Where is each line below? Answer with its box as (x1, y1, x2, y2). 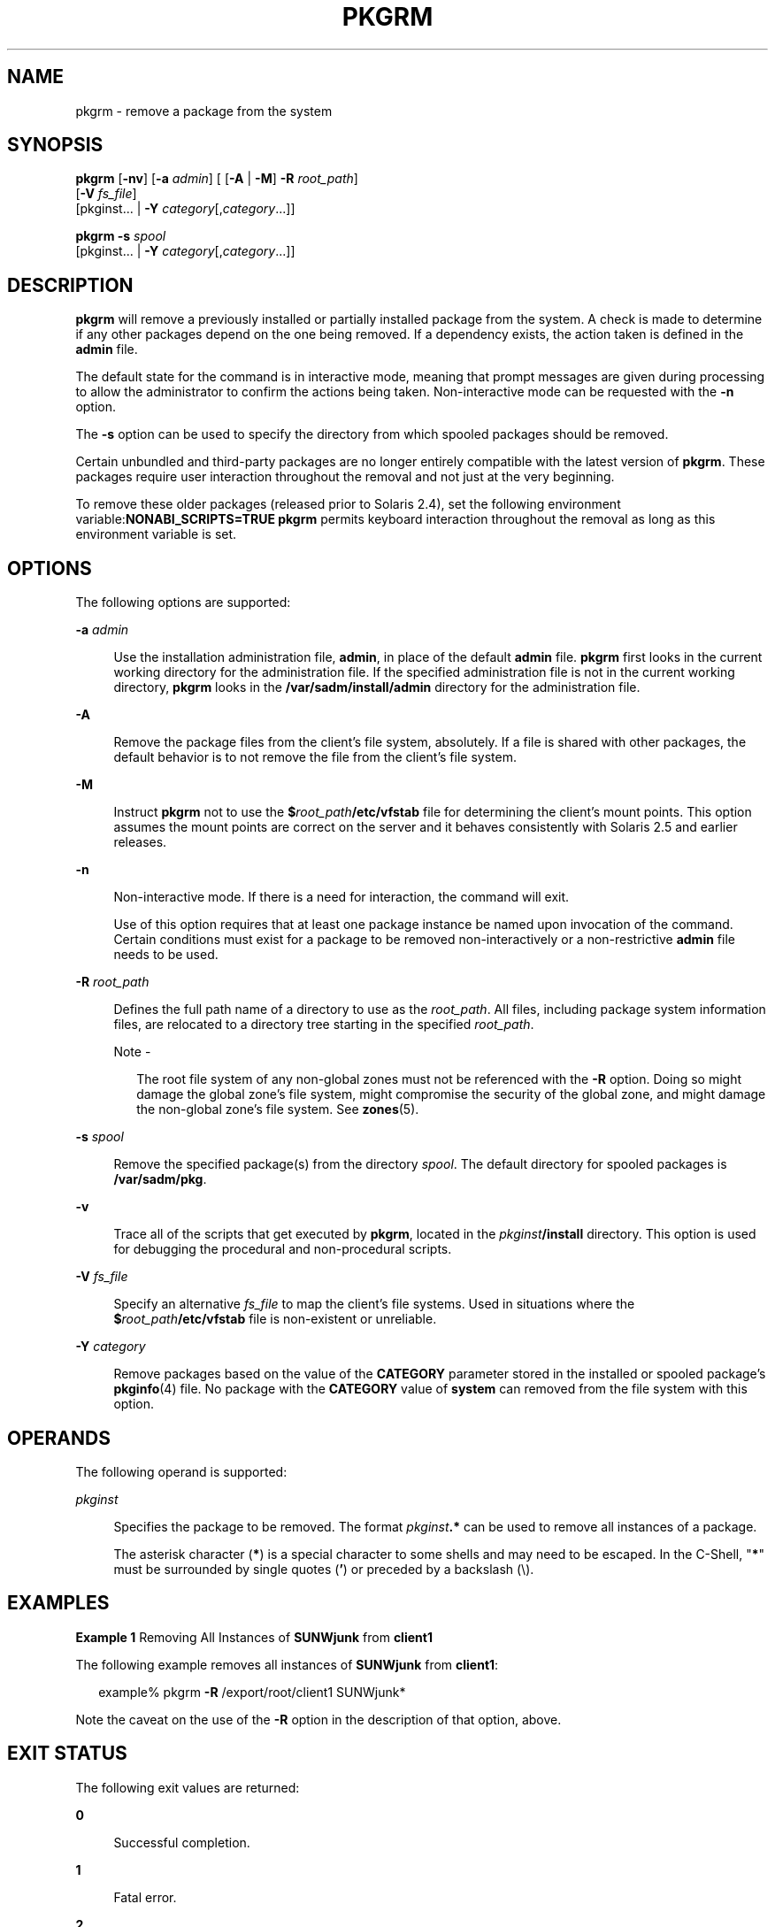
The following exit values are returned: (75, 1779, 300, 1795)
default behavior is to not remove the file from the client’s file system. (113, 749, 517, 765)
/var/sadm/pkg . (113, 1171, 207, 1187)
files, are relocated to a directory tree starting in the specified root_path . (113, 1017, 534, 1033)
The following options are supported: (75, 595, 291, 610)
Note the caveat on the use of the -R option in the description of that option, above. (75, 1711, 562, 1727)
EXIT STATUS (7, 1742, 127, 1765)
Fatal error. (113, 1889, 177, 1905)
